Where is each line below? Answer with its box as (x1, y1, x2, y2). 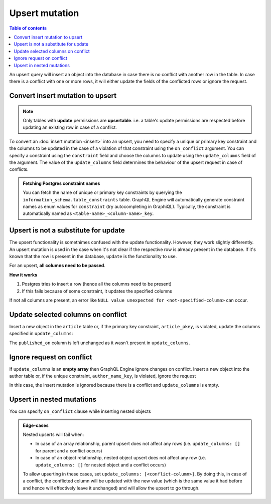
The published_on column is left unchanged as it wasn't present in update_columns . (9, 340, 190, 346)
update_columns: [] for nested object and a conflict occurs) (35, 461, 167, 468)
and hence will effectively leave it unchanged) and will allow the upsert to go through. (23, 485, 200, 491)
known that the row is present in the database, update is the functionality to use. (9, 254, 177, 260)
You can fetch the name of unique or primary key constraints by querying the (23, 189, 183, 195)
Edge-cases (23, 422, 49, 428)
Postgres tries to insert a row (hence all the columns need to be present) (22, 281, 172, 287)
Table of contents (9, 25, 47, 31)
